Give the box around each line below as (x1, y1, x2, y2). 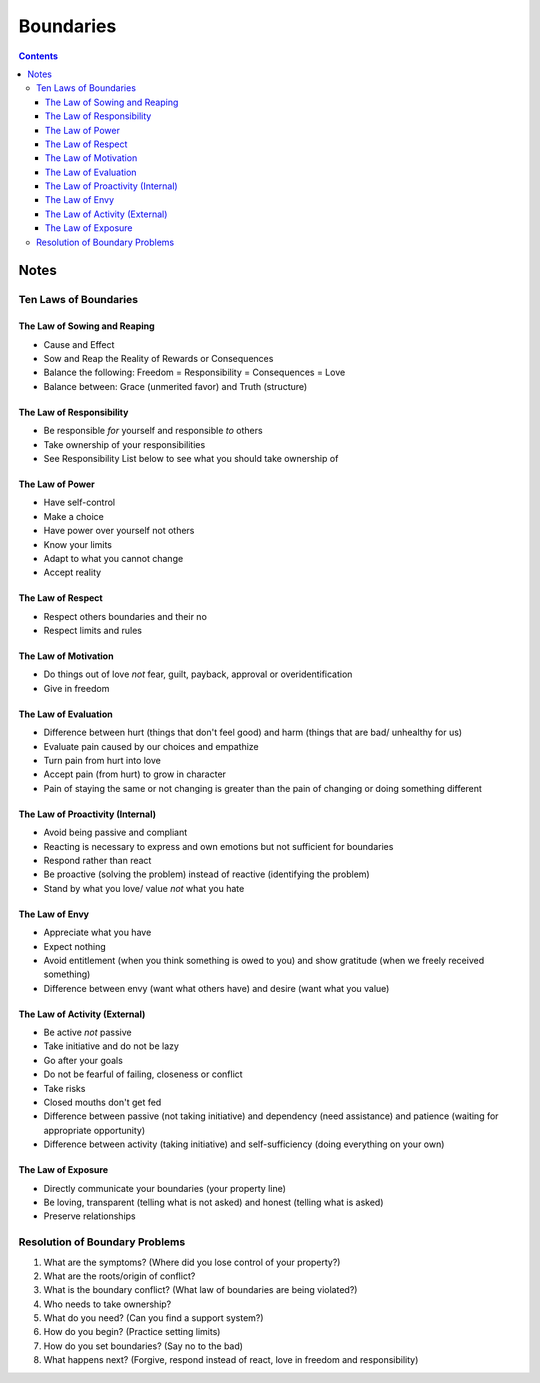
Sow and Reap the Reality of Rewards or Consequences (43, 352, 274, 364)
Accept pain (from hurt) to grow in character (43, 768, 227, 780)
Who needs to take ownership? (43, 1298, 172, 1310)
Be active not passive (43, 1026, 132, 1039)
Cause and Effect (43, 338, 115, 350)
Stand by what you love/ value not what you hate (43, 882, 245, 894)
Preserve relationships (43, 1210, 136, 1222)
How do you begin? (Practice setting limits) (43, 1326, 221, 1338)
